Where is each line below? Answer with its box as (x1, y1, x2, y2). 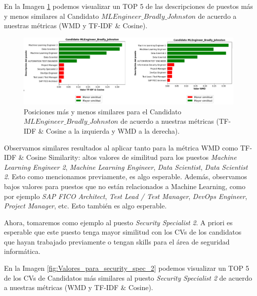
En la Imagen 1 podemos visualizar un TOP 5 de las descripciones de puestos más (4, 1, 253, 11)
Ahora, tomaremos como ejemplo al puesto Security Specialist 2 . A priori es (4, 217, 233, 227)
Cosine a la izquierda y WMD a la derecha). (46, 125, 180, 136)
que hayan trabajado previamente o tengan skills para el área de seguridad (4, 236, 230, 247)
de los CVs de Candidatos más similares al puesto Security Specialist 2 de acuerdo (4, 272, 252, 283)
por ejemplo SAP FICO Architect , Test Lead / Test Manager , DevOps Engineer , (4, 191, 247, 201)
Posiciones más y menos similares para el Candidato (24, 106, 181, 116)
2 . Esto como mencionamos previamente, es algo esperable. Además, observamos (4, 171, 247, 182)
